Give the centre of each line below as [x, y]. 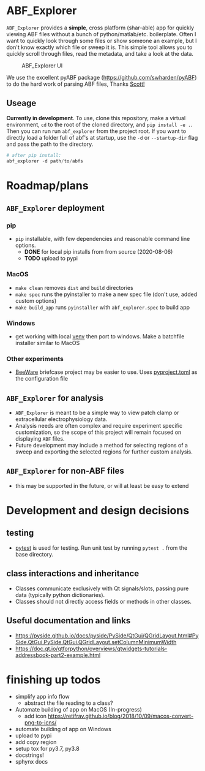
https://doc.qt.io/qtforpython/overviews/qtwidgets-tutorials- [91, 648]
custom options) [36, 300]
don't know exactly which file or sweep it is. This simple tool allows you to [99, 47]
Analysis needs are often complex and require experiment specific [99, 426]
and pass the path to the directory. [50, 144]
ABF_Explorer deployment [56, 208]
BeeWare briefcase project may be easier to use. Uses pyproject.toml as [106, 372]
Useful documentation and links [69, 621]
